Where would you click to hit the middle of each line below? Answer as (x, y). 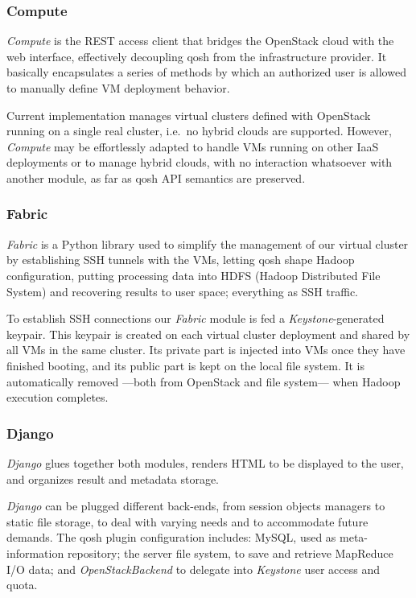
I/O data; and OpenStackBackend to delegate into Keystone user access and (193, 569)
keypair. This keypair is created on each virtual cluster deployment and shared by (208, 334)
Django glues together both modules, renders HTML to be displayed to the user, (205, 462)
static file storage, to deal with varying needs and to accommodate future (187, 521)
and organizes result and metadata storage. (113, 478)
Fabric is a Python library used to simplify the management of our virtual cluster (208, 243)
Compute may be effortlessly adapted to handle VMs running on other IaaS (193, 146)
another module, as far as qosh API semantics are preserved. (156, 177)
